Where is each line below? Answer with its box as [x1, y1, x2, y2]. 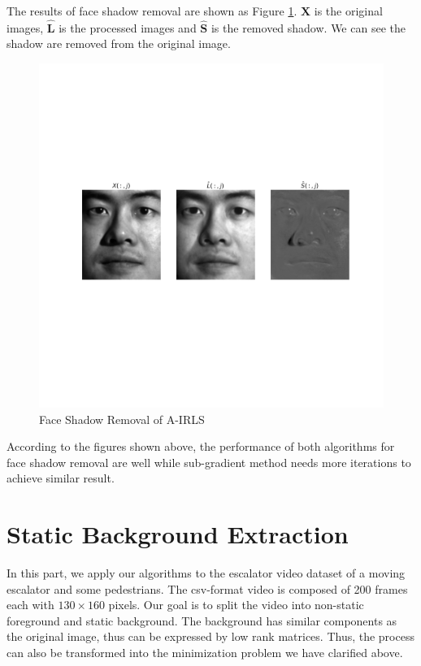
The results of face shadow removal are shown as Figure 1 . [7, 2, 297, 19]
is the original [314, 2, 383, 19]
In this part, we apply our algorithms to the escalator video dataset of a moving [7, 564, 406, 582]
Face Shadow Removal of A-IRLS [39, 410, 205, 427]
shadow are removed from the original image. [7, 35, 231, 52]
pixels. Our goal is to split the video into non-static [108, 596, 364, 613]
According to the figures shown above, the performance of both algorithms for [7, 438, 395, 455]
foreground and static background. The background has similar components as [7, 612, 397, 629]
